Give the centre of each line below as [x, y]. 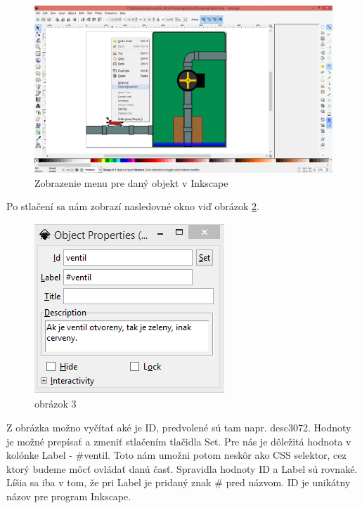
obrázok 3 [56, 404]
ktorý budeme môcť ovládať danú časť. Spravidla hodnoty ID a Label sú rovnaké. [182, 468]
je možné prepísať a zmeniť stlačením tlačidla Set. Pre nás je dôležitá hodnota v [179, 441]
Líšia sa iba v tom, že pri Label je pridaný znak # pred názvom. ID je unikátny [179, 482]
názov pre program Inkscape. [69, 496]
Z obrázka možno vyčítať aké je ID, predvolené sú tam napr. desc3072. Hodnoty [179, 428]
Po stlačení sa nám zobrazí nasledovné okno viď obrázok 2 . [133, 206]
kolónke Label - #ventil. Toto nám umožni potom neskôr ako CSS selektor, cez [176, 455]
